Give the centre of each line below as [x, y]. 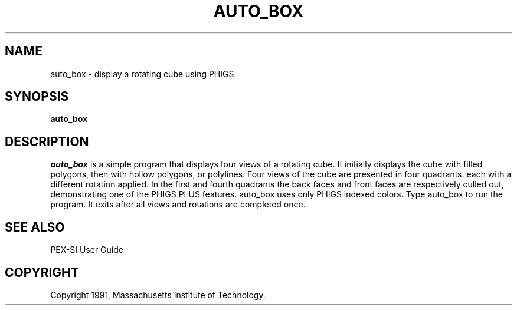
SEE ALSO [35, 227]
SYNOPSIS [37, 97]
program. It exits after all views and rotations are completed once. [178, 205]
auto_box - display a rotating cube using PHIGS [142, 74]
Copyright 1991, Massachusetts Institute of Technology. [158, 295]
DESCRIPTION [47, 141]
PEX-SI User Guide [87, 250]
